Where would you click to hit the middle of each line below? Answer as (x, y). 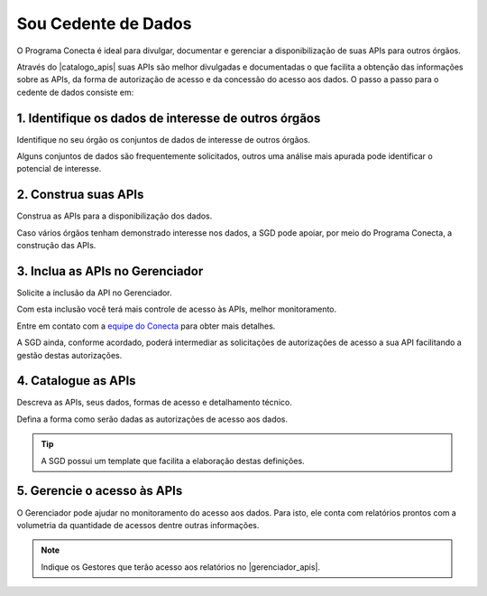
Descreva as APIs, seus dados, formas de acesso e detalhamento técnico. (154, 403)
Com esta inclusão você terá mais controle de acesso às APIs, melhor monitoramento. (177, 309)
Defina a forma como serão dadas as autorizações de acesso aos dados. (152, 419)
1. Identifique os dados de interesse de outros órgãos (169, 118)
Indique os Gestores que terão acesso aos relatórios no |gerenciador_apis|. (180, 567)
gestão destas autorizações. (69, 355)
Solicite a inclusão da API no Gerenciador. (94, 293)
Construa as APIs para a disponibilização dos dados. (115, 216)
